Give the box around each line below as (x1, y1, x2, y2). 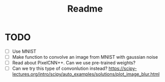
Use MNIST (12, 48, 37, 54)
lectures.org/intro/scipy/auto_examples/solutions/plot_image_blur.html (12, 71, 160, 77)
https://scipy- (108, 65, 137, 71)
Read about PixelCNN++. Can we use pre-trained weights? (12, 60, 136, 66)
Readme (67, 3, 103, 15)
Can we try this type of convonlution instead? (12, 65, 108, 71)
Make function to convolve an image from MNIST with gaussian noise (12, 54, 158, 60)
